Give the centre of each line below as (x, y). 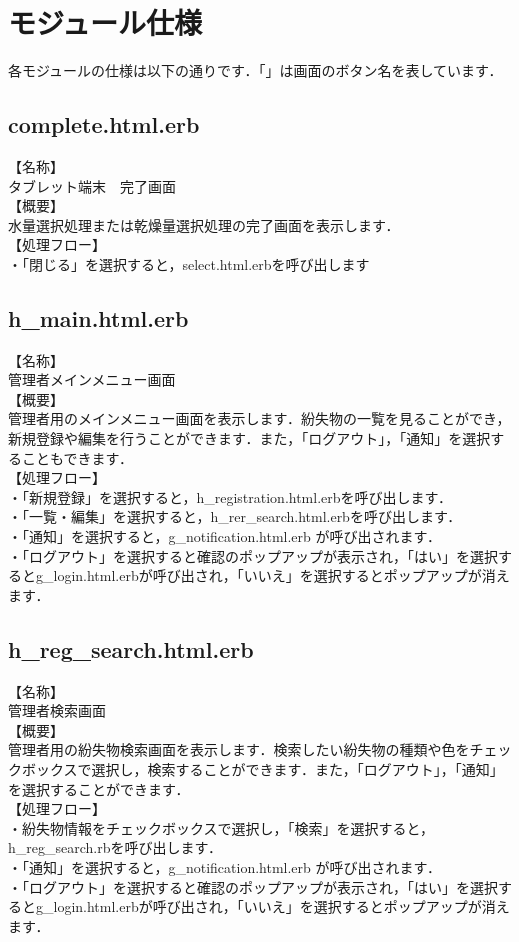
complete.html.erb (104, 124)
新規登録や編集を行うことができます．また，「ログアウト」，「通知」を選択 (249, 438)
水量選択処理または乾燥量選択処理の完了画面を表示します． (204, 224)
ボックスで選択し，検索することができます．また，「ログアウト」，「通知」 (262, 768)
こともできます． (77, 457)
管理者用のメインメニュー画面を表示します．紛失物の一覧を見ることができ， (259, 418)
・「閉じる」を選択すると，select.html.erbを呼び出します (189, 263)
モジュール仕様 (105, 22)
